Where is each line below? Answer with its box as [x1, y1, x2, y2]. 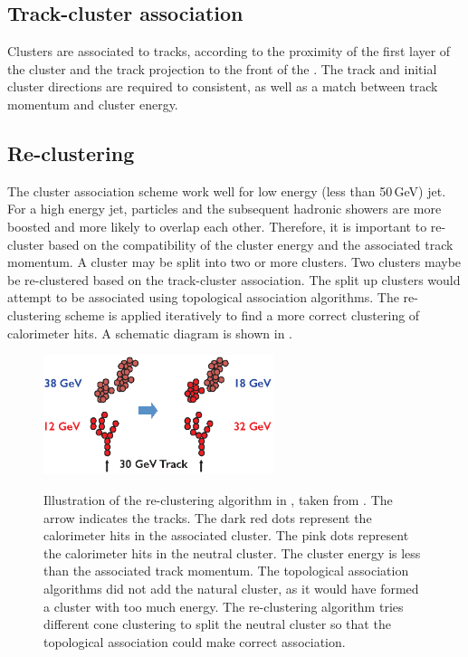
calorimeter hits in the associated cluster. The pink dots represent [43, 526, 409, 545]
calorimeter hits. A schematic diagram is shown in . [7, 323, 292, 342]
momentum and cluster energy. [7, 94, 178, 113]
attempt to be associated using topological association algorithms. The [7, 288, 399, 307]
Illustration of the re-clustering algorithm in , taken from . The [43, 490, 393, 509]
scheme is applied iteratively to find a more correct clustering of [64, 305, 420, 324]
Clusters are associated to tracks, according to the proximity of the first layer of [7, 42, 451, 61]
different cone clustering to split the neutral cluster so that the [43, 614, 391, 633]
